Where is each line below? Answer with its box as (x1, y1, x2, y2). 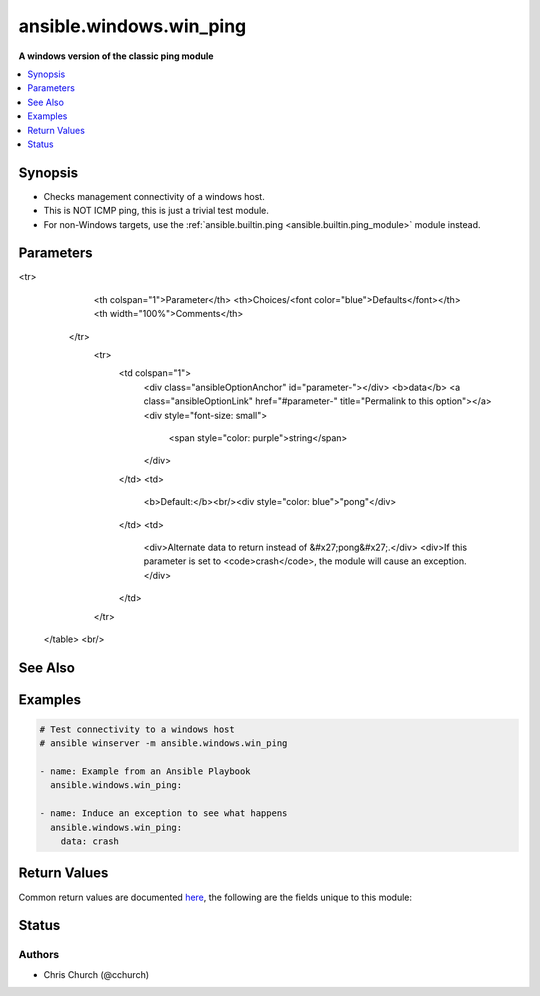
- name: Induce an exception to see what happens (39, 808, 288, 819)
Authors (18, 948, 60, 962)
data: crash (60, 836, 120, 847)
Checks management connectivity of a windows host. (43, 190, 265, 202)
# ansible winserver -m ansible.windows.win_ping (39, 738, 288, 749)
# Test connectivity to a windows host (39, 723, 235, 735)
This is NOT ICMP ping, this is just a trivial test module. (43, 205, 269, 217)
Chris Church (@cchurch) (43, 968, 150, 980)
